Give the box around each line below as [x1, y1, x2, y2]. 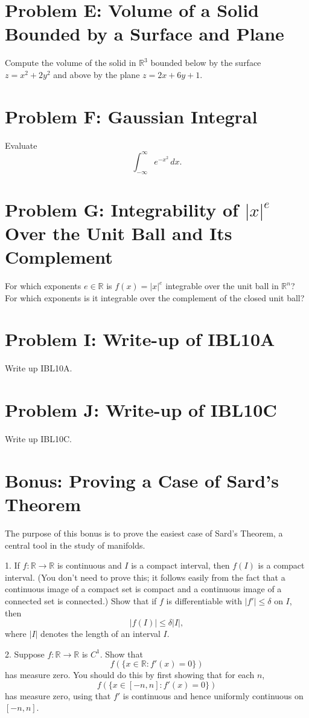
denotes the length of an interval [40, 627, 161, 640]
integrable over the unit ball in [165, 279, 279, 292]
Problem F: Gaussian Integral [5, 103, 258, 128]
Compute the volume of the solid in [5, 56, 136, 69]
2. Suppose [5, 647, 45, 660]
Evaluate [5, 139, 37, 151]
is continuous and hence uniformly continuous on [123, 689, 304, 702]
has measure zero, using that [5, 689, 111, 702]
